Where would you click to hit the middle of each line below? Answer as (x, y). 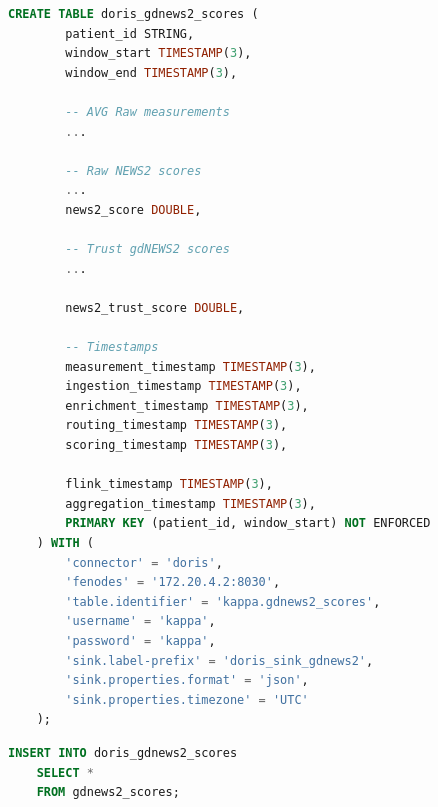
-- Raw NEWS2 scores (133, 170)
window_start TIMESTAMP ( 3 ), (158, 53)
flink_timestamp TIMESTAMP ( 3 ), (169, 484)
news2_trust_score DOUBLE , (155, 307)
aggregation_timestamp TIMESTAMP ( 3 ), (190, 503)
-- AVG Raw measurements (147, 111)
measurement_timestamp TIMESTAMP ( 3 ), (190, 366)
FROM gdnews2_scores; (108, 792)
